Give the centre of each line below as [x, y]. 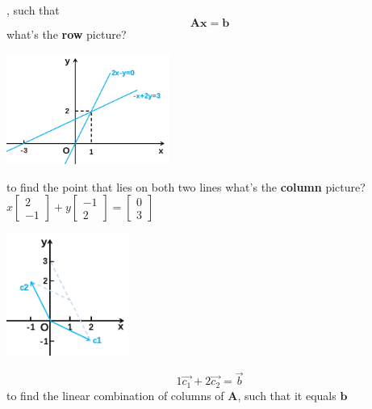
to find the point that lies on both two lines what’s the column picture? [186, 186]
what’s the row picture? [67, 34]
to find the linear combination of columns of [115, 395]
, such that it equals [287, 395]
